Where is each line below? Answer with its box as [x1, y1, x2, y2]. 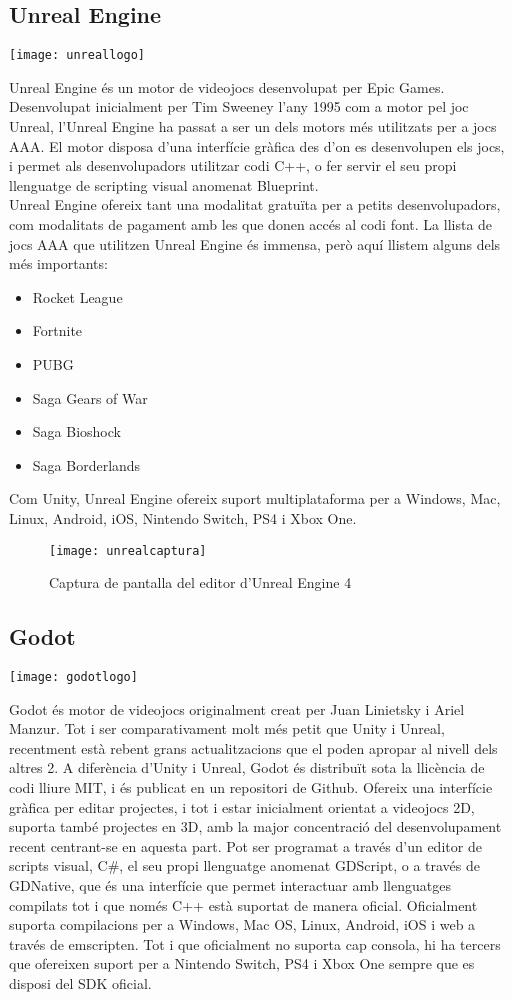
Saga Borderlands [32, 454, 141, 475]
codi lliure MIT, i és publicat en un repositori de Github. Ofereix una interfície [9, 777, 493, 798]
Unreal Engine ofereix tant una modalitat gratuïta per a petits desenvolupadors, [9, 194, 501, 215]
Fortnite [32, 320, 83, 341]
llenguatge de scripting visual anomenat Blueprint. [9, 174, 319, 195]
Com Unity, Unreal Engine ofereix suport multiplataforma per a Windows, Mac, [9, 488, 501, 509]
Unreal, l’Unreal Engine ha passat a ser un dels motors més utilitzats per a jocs [9, 116, 497, 137]
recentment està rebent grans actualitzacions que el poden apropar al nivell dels [9, 737, 498, 758]
